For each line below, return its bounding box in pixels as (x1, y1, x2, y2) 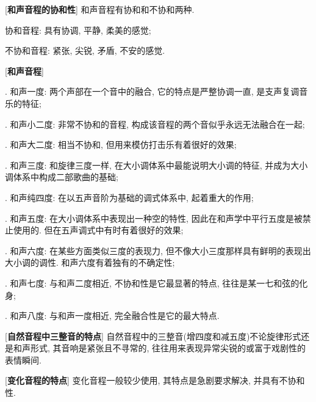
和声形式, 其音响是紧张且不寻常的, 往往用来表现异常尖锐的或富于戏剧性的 (13, 342, 306, 354)
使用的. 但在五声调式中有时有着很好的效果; (13, 224, 184, 236)
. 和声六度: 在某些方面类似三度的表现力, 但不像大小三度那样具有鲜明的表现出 (5, 244, 311, 257)
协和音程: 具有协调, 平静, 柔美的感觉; (5, 23, 151, 36)
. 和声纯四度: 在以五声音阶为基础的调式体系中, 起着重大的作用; (5, 191, 254, 203)
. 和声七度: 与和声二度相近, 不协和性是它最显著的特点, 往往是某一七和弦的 (5, 276, 300, 289)
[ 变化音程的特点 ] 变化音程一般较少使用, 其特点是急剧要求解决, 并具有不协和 (5, 374, 305, 387)
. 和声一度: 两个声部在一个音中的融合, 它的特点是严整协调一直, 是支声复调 (5, 85, 300, 98)
